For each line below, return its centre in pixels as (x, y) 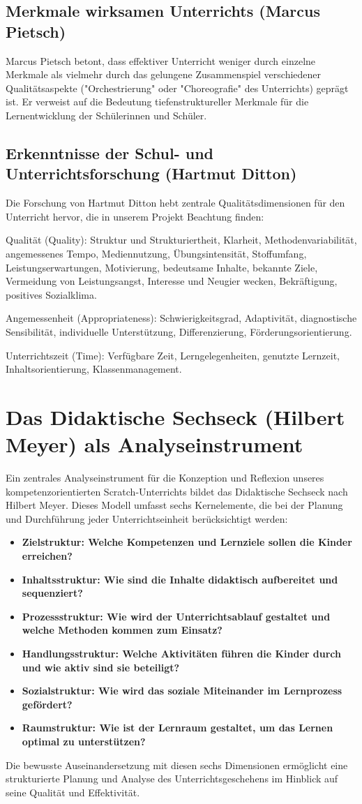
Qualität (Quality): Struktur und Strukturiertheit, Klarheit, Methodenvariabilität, (181, 240)
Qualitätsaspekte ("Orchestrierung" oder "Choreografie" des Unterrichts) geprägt (177, 88)
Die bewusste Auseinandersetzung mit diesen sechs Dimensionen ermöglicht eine (177, 765)
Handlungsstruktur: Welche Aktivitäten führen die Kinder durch (181, 653)
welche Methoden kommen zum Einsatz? (122, 630)
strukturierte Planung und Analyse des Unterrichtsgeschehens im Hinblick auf (172, 779)
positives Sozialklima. (51, 294)
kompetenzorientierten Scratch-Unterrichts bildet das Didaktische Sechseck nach (177, 491)
